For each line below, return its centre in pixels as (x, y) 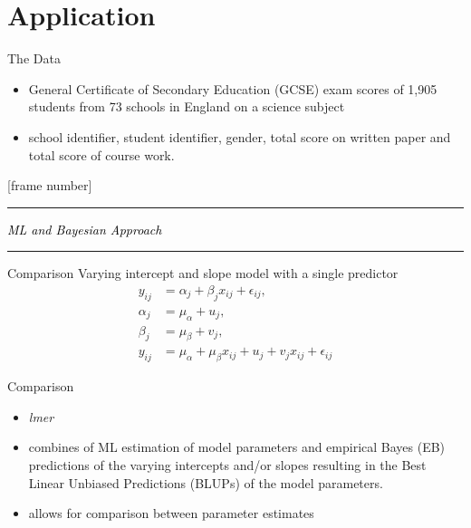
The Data (34, 58)
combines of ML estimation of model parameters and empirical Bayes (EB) (237, 447)
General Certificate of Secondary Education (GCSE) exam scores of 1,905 (233, 88)
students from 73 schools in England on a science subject (187, 106)
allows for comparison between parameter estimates (171, 513)
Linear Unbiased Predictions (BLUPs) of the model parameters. (206, 482)
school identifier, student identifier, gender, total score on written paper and (240, 136)
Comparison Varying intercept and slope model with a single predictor (203, 273)
